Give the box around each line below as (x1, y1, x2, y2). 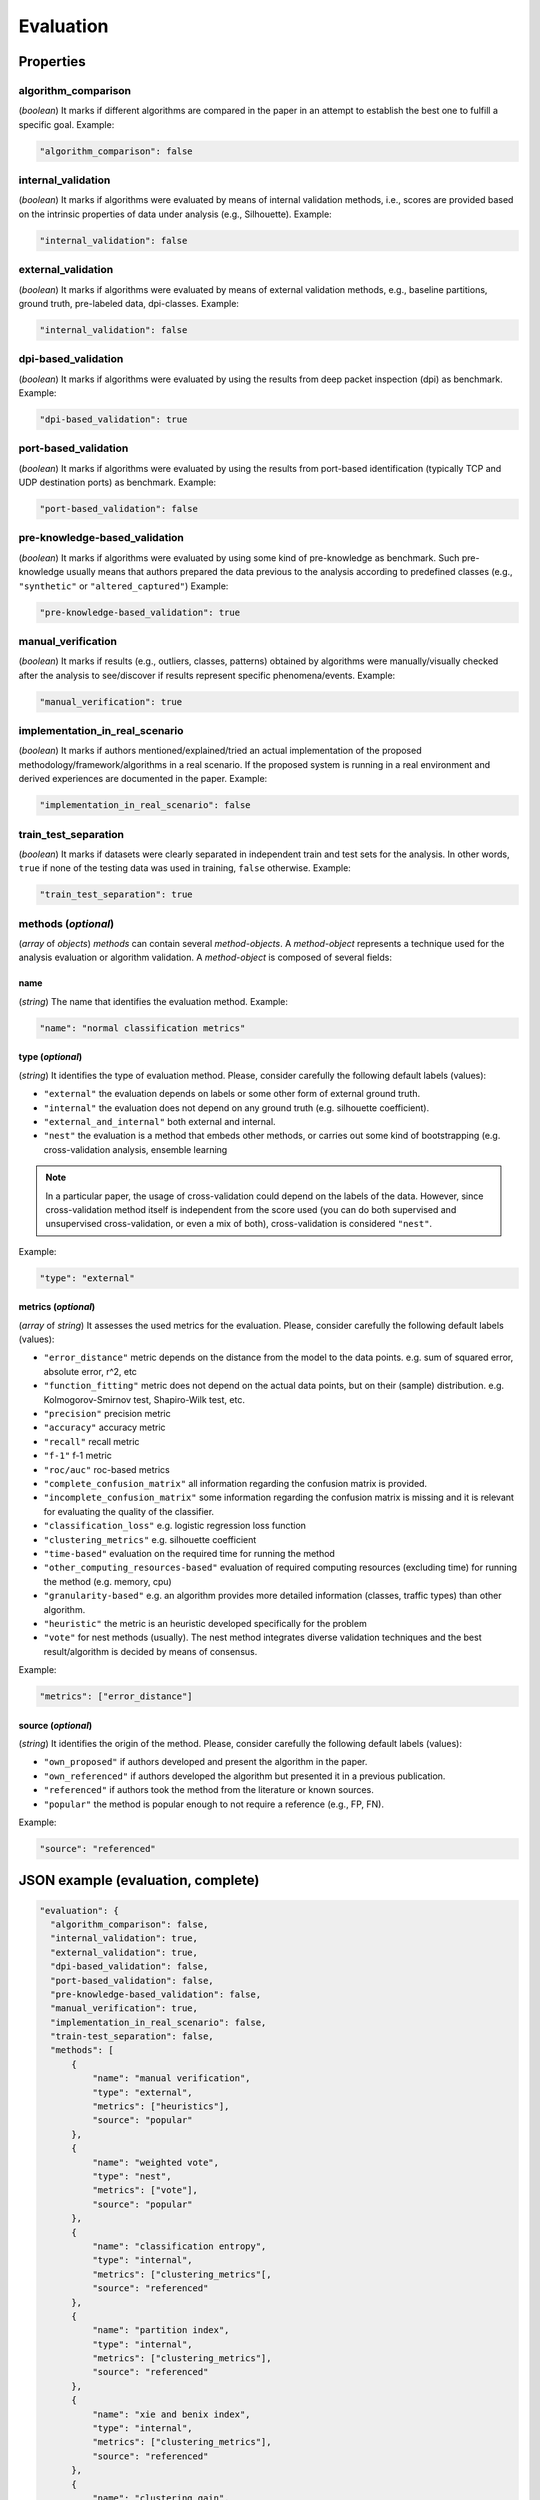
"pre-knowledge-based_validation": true (39, 606, 240, 618)
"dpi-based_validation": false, (50, 1961, 209, 1972)
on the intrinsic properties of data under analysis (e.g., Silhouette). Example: (18, 208, 332, 220)
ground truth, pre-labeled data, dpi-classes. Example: (18, 297, 240, 309)
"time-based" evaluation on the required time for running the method (43, 1547, 335, 1559)
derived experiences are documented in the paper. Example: (18, 773, 268, 785)
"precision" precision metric (43, 1408, 172, 1420)
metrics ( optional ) (18, 1301, 96, 1313)
